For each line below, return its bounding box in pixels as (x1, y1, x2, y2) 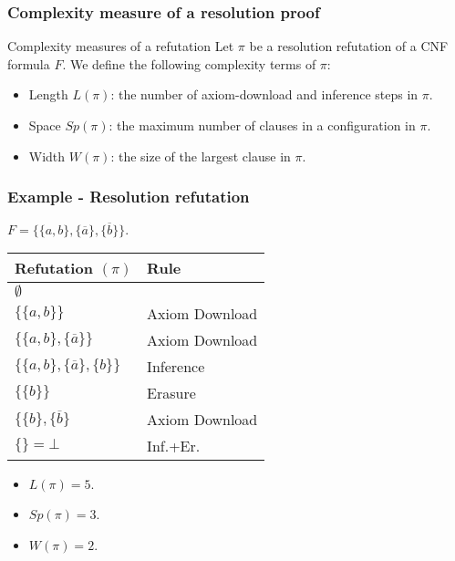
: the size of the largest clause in (110, 146, 291, 165)
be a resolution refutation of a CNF (249, 36, 449, 56)
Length (28, 85, 68, 104)
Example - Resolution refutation (7, 185, 250, 208)
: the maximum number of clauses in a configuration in (109, 116, 416, 134)
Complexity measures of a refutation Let (7, 36, 234, 56)
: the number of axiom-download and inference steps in (110, 85, 419, 104)
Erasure (147, 381, 196, 403)
